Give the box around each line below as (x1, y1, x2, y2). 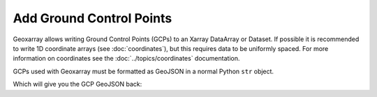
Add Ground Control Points (13, 10, 172, 26)
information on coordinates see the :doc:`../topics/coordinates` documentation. (13, 54, 240, 63)
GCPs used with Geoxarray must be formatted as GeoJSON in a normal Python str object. (13, 67, 274, 75)
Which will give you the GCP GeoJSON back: (13, 80, 142, 89)
